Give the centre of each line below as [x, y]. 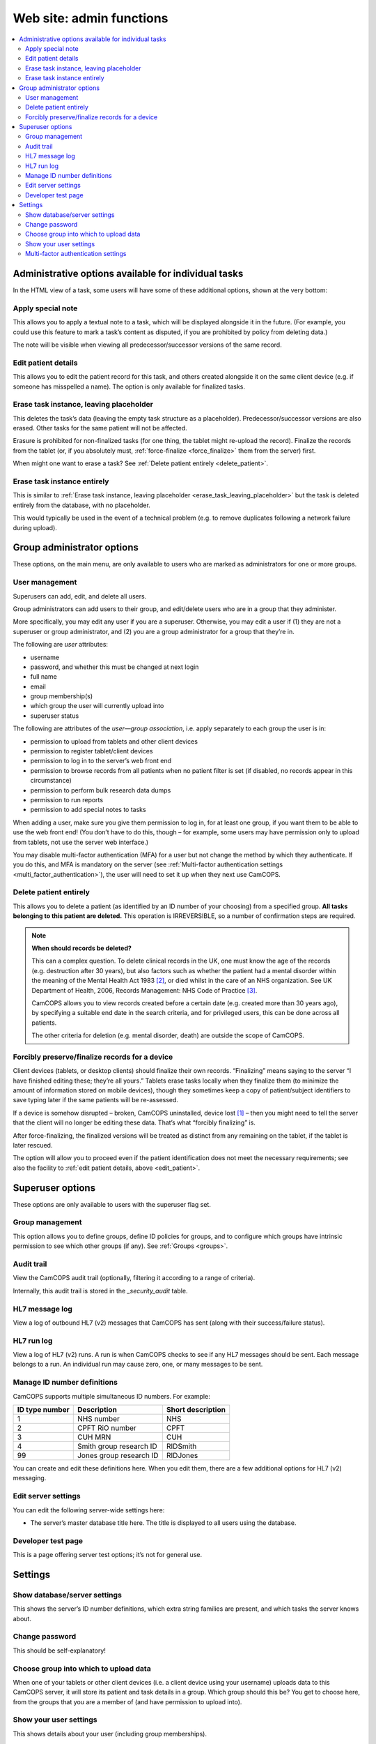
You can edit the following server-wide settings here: [89, 1510]
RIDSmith [181, 1446]
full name [44, 677]
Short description [196, 1409]
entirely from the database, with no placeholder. [82, 505]
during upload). [35, 527]
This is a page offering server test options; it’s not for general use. [107, 1555]
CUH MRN [94, 1437]
